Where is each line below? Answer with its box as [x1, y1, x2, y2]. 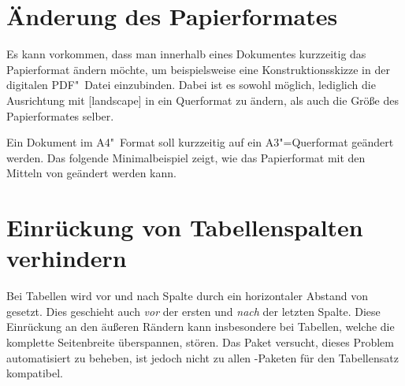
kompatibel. [6, 365, 63, 381]
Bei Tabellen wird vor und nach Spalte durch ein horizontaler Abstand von [6, 288, 369, 304]
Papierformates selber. [6, 107, 114, 124]
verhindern [6, 242, 127, 274]
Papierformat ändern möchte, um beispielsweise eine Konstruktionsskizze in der [6, 61, 390, 77]
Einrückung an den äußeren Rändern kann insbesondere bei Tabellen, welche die [6, 318, 395, 335]
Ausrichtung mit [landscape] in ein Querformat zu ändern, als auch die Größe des [6, 91, 399, 108]
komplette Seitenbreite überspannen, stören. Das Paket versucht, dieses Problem [6, 333, 394, 350]
